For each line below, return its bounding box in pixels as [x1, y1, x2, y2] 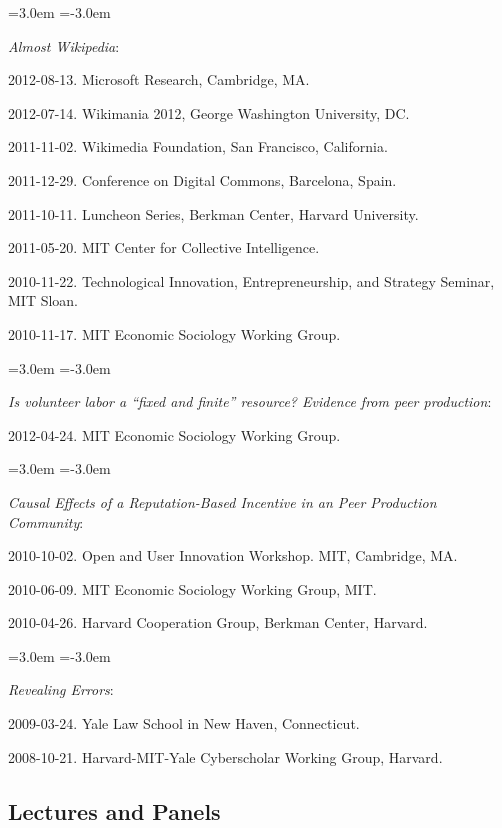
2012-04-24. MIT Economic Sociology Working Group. [8, 424, 341, 445]
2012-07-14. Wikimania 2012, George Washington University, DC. [8, 102, 410, 123]
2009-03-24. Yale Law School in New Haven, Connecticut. [8, 713, 360, 734]
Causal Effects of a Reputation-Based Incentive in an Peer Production [8, 491, 437, 512]
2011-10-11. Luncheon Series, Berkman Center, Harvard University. [8, 203, 419, 224]
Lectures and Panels [8, 795, 221, 826]
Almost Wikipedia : [8, 35, 120, 56]
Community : [8, 511, 84, 532]
